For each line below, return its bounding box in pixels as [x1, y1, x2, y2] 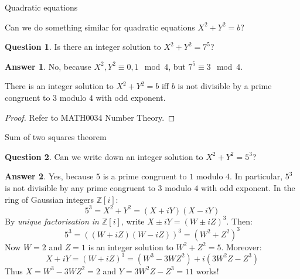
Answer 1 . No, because [5, 60, 91, 72]
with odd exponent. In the [201, 181, 295, 193]
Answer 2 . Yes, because [5, 170, 94, 182]
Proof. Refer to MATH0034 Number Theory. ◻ [5, 111, 175, 123]
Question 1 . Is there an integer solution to [5, 40, 161, 53]
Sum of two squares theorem [5, 131, 107, 143]
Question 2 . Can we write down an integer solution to [5, 150, 203, 162]
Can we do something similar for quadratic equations [5, 21, 195, 33]
